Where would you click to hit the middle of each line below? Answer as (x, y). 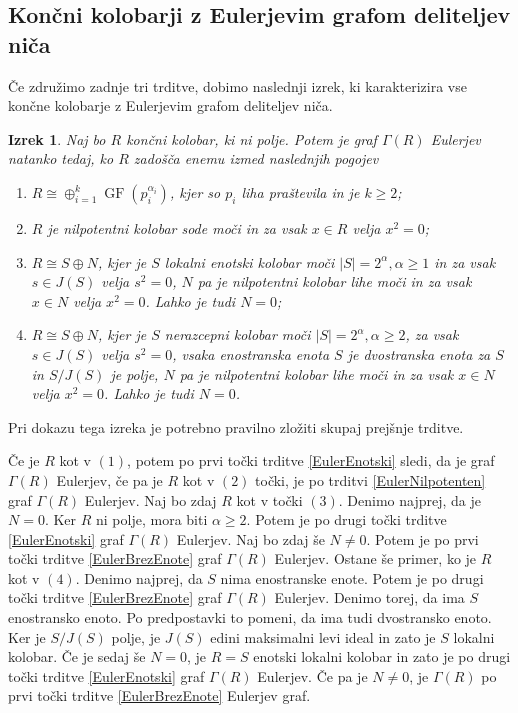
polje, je (136, 636)
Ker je (27, 636)
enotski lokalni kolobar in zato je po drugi (382, 656)
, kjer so (195, 191)
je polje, (134, 373)
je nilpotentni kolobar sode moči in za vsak (177, 227)
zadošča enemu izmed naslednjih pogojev (256, 158)
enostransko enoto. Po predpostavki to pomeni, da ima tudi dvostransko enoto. (250, 617)
